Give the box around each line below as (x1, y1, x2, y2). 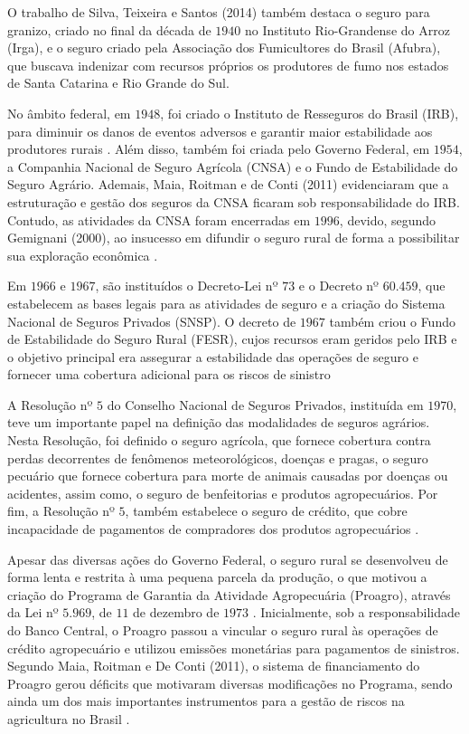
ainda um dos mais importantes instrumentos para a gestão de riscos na (7, 691, 405, 710)
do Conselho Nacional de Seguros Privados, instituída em (107, 395, 424, 414)
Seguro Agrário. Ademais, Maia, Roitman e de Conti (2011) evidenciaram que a (7, 175, 449, 194)
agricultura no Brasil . (7, 709, 130, 728)
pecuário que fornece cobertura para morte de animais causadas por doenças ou (7, 466, 448, 485)
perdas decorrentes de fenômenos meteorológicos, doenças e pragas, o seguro (7, 448, 428, 467)
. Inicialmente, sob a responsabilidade (252, 603, 461, 622)
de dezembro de (133, 603, 220, 622)
